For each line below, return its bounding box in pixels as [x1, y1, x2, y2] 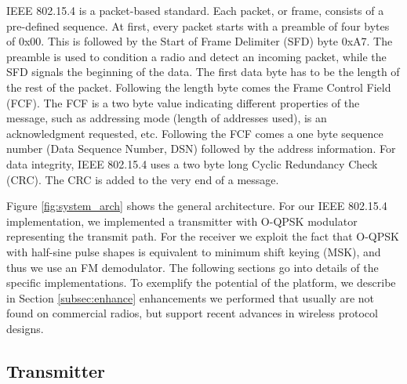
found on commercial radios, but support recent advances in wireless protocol [6, 305, 378, 321]
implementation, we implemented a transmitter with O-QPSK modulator [6, 212, 358, 229]
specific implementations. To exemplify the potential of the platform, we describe [6, 274, 396, 291]
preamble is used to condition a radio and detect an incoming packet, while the [6, 48, 387, 64]
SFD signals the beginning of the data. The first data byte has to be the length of [6, 63, 400, 80]
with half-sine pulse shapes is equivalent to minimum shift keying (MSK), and [6, 243, 381, 259]
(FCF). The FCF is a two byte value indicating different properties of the [6, 94, 360, 110]
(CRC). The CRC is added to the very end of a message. [6, 171, 279, 187]
